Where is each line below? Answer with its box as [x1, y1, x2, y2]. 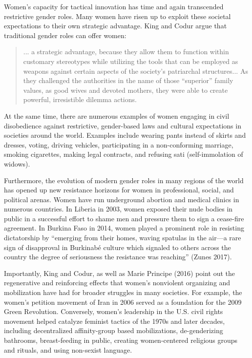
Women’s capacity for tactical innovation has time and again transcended [4, 1, 224, 11]
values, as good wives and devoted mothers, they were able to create [23, 84, 228, 95]
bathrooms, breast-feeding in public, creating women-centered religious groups [4, 335, 238, 345]
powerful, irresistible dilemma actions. [23, 94, 137, 105]
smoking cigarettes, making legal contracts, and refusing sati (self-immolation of [4, 149, 243, 159]
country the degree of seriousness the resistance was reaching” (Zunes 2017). [4, 252, 232, 262]
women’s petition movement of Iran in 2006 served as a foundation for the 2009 [4, 296, 242, 307]
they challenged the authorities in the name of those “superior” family [23, 75, 233, 85]
